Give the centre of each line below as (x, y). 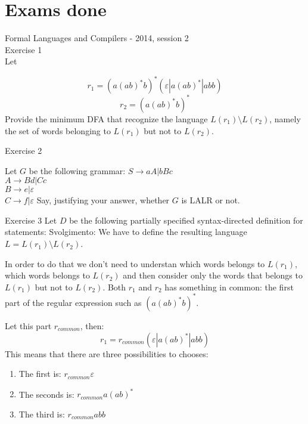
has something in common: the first (229, 287)
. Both (114, 287)
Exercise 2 (24, 151)
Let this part (28, 325)
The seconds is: (46, 394)
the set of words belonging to (58, 130)
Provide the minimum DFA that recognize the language (106, 118)
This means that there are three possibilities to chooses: (107, 353)
